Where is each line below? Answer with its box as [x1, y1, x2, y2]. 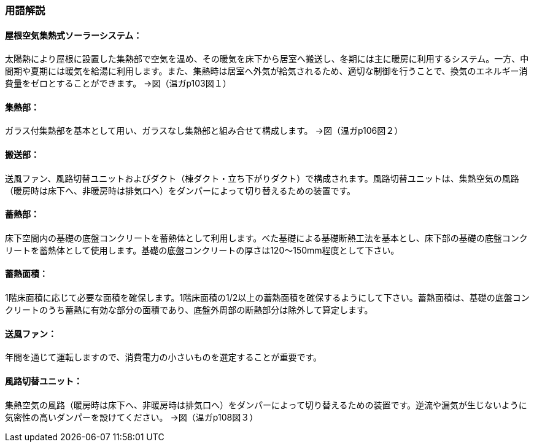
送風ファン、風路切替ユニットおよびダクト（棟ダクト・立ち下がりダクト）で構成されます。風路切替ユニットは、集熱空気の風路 [5, 173, 519, 184]
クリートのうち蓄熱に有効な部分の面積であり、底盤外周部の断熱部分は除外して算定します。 [5, 305, 373, 316]
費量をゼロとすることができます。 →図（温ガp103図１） [5, 78, 231, 89]
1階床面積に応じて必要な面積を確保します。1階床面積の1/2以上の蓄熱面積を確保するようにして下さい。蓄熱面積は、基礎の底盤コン [5, 292, 530, 303]
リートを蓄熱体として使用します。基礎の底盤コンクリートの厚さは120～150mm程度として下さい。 [5, 244, 400, 255]
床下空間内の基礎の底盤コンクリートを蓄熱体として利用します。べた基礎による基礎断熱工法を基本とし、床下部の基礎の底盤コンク [5, 232, 528, 243]
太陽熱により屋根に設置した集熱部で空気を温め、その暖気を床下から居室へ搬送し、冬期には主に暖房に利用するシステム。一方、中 [5, 53, 529, 64]
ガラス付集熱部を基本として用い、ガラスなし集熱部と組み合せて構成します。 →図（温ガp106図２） [5, 125, 403, 136]
